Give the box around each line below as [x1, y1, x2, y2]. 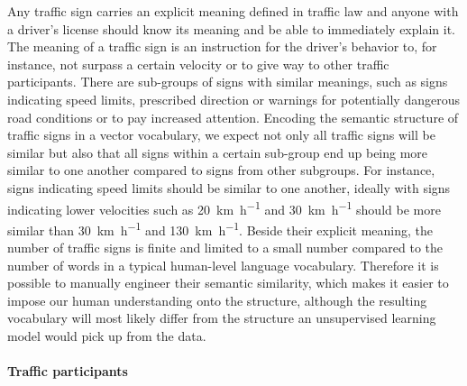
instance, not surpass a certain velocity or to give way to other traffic [7, 54, 389, 73]
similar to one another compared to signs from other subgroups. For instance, [7, 161, 435, 179]
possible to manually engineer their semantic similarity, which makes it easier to [7, 273, 449, 292]
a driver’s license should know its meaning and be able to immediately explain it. [7, 19, 455, 38]
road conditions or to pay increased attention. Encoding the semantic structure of [7, 107, 459, 126]
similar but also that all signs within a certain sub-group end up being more [7, 142, 428, 161]
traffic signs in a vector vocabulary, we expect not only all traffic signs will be [7, 125, 435, 144]
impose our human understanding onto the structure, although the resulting [7, 290, 427, 309]
